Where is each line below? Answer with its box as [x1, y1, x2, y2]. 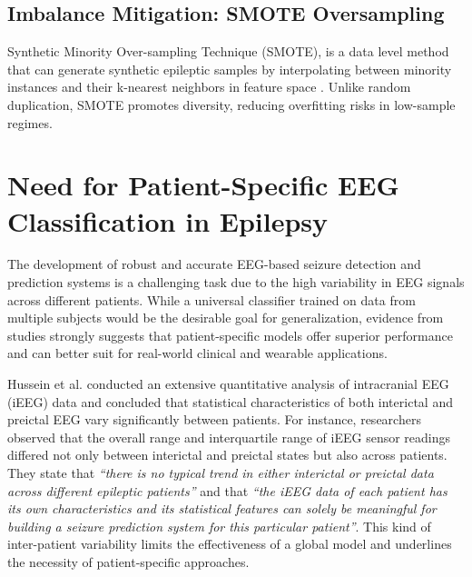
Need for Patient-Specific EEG [7, 166, 399, 204]
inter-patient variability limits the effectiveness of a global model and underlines [7, 534, 452, 553]
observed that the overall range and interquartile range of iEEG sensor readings [7, 427, 451, 446]
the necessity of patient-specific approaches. [7, 552, 250, 571]
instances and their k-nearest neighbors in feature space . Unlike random [7, 77, 411, 96]
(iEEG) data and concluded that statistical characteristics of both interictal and [7, 392, 453, 411]
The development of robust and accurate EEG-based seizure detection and [7, 254, 421, 274]
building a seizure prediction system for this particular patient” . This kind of [7, 516, 431, 535]
